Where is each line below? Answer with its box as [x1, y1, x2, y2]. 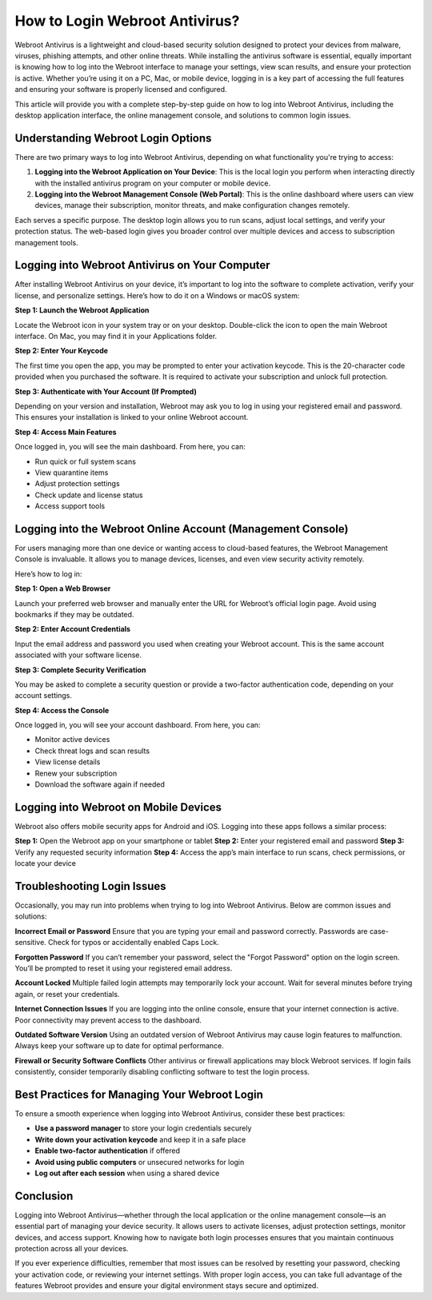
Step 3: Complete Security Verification [14, 664, 146, 675]
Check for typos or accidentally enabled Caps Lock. [48, 938, 219, 947]
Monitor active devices [34, 735, 110, 744]
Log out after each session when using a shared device [34, 1168, 220, 1178]
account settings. [14, 691, 72, 700]
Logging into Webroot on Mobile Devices [14, 800, 222, 814]
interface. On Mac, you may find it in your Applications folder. [14, 332, 218, 341]
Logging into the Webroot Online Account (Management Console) [14, 522, 349, 536]
